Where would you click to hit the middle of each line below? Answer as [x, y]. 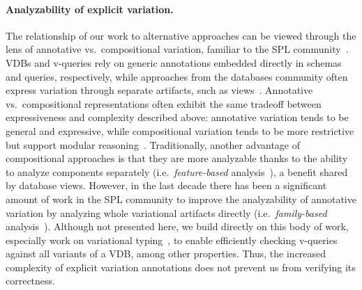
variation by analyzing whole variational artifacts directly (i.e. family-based [166, 212]
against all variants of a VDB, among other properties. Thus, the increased [166, 253]
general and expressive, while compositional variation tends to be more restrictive [180, 130]
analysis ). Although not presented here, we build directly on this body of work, [177, 226]
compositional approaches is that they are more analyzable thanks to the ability [177, 158]
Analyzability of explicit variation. [90, 9]
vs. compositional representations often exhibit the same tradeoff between [164, 103]
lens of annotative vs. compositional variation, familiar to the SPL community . [177, 49]
